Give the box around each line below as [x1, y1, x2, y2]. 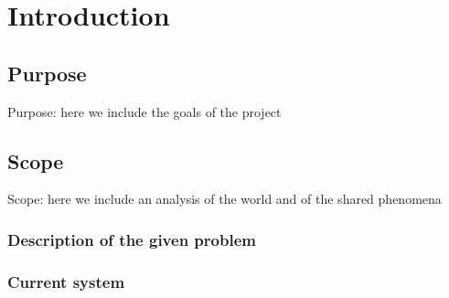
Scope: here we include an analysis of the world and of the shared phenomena [7, 189, 442, 208]
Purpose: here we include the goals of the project [7, 101, 282, 121]
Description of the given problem [7, 228, 256, 250]
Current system [7, 270, 125, 293]
